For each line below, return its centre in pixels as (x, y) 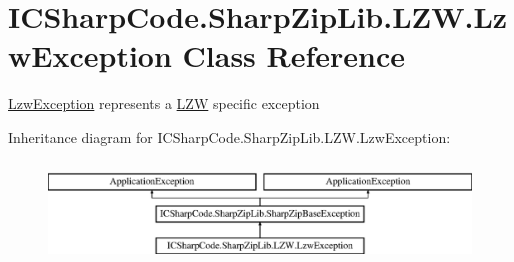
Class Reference (294, 55)
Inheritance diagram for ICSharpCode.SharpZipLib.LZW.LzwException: (229, 136)
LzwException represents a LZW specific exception (164, 103)
